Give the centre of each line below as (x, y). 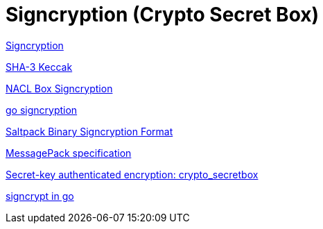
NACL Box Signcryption (59, 88)
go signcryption (42, 110)
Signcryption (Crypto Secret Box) (163, 15)
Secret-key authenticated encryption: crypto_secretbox (132, 174)
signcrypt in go (40, 196)
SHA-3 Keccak (39, 67)
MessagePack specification (69, 153)
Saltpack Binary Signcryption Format (89, 131)
